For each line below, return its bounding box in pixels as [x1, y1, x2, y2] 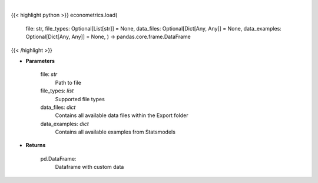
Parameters [25, 57, 55, 64]
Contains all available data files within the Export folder [55, 112, 188, 119]
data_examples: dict [40, 120, 90, 127]
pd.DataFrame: [40, 155, 77, 162]
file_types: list [40, 87, 74, 94]
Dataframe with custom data [55, 164, 124, 171]
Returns [25, 142, 46, 149]
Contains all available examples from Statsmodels [55, 128, 176, 135]
